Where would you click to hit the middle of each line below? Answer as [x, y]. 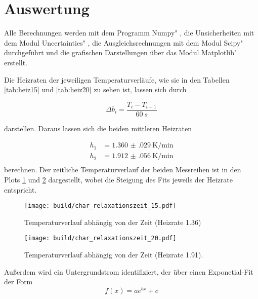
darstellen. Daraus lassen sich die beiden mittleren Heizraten [98, 128]
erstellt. [16, 62]
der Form [18, 282]
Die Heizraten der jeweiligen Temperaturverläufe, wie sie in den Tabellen [117, 79]
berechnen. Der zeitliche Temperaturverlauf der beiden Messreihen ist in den [123, 170]
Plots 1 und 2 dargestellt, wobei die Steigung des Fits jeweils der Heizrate [118, 180]
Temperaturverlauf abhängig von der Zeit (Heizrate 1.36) [113, 222]
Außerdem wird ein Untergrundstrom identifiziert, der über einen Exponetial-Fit [129, 271]
